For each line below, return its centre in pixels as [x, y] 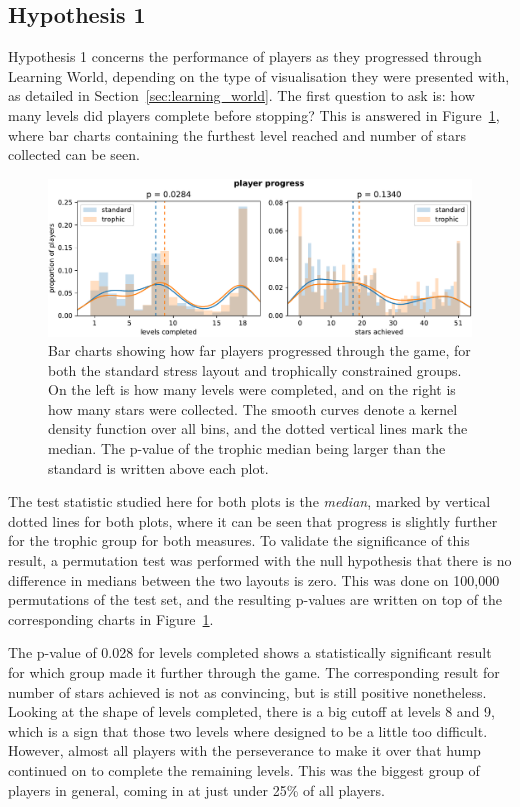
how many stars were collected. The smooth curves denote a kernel [253, 408]
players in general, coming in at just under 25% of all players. [196, 789]
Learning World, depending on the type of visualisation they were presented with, [259, 75]
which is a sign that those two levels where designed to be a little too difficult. [248, 730]
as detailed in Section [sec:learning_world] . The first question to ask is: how [241, 95]
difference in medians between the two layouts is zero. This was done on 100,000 [254, 579]
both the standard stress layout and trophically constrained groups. [255, 369]
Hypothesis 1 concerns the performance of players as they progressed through [245, 56]
